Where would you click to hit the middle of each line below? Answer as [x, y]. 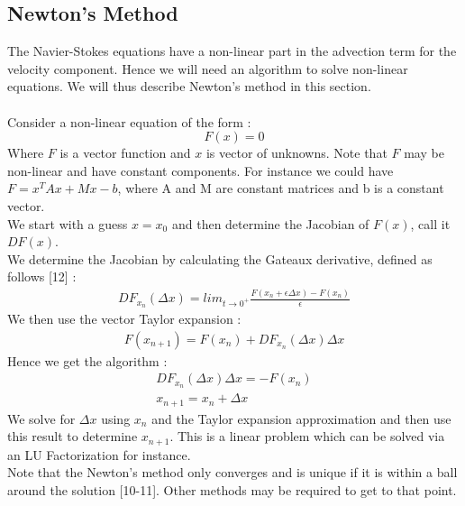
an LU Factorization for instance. [99, 454]
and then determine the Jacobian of [270, 223]
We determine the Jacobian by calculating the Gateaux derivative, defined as [220, 258]
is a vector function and [125, 153]
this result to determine [73, 436]
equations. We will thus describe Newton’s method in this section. [189, 86]
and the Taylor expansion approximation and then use [301, 418]
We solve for [41, 418]
